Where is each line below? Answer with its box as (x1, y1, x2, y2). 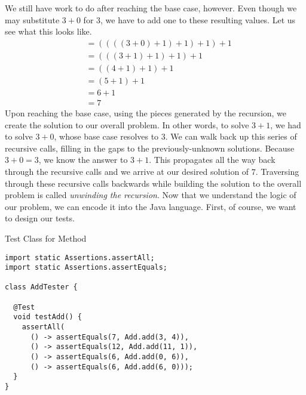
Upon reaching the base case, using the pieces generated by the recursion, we (5, 106, 287, 119)
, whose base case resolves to (54, 130, 159, 143)
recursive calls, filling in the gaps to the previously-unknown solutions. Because (5, 141, 295, 154)
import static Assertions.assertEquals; (5, 263, 168, 272)
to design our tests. (5, 212, 75, 224)
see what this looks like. (5, 25, 92, 38)
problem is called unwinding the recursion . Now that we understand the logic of (5, 189, 296, 201)
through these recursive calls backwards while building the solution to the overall (5, 177, 302, 189)
